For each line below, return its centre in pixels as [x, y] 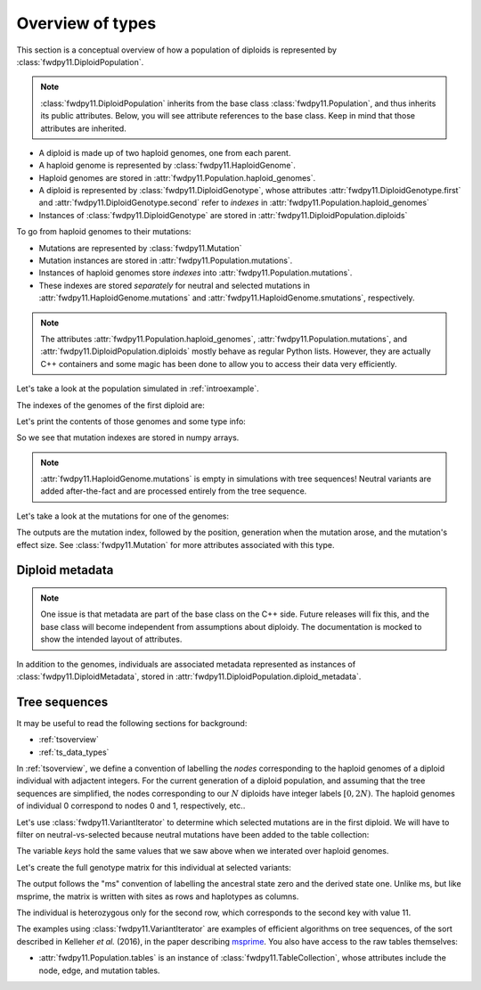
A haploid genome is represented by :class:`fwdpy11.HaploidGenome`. [167, 166]
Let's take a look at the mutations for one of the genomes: [122, 516]
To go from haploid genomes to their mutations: [104, 232]
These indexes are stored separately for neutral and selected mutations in [175, 285]
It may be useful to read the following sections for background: [132, 723]
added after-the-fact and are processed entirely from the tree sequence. [174, 491]
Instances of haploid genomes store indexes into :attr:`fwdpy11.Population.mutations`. [196, 273]
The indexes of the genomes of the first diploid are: [110, 405]
